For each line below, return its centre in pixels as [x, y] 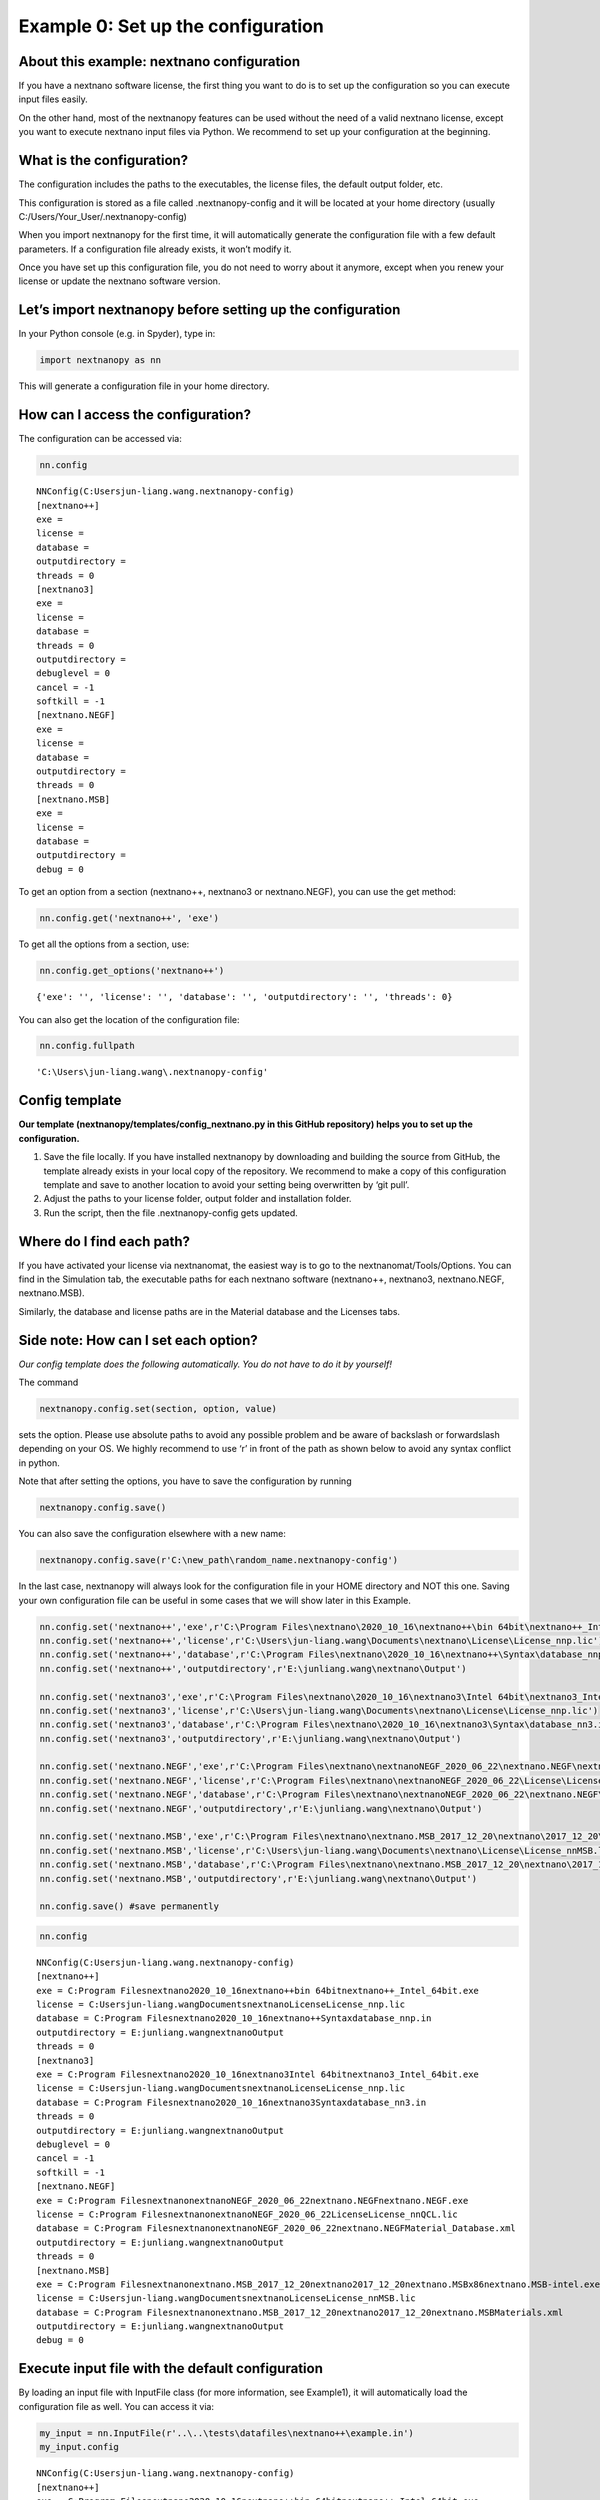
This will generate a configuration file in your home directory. [144, 386]
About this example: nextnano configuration [159, 61]
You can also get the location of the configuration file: [129, 1019]
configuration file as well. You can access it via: [116, 2406]
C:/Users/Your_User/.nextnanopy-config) [102, 216]
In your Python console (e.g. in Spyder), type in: [117, 334]
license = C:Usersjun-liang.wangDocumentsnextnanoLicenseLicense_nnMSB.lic [226, 2298]
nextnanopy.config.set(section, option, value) [158, 1409]
